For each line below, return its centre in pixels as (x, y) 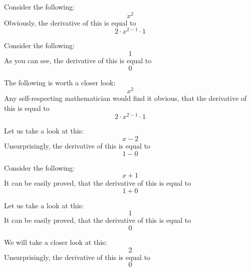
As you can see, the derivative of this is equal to (78, 60)
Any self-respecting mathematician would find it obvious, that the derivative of (125, 98)
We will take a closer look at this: (56, 242)
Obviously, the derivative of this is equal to (70, 22)
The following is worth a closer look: (60, 82)
